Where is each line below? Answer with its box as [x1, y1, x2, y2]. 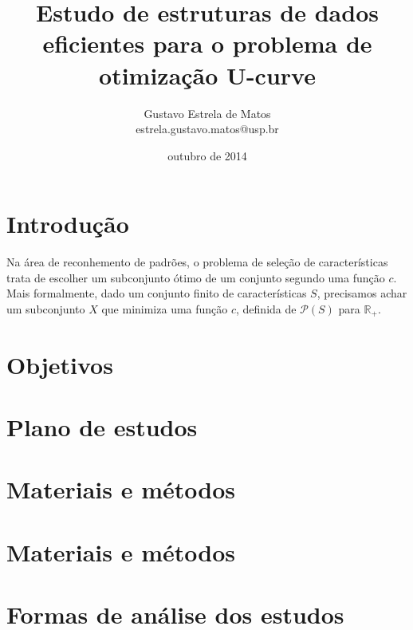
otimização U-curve [99, 58, 316, 91]
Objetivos [6, 348, 113, 380]
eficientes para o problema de [42, 27, 372, 60]
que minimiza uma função [101, 301, 228, 317]
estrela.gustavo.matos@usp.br [136, 120, 279, 137]
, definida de [236, 301, 297, 317]
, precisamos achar [317, 285, 407, 301]
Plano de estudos [6, 411, 198, 443]
